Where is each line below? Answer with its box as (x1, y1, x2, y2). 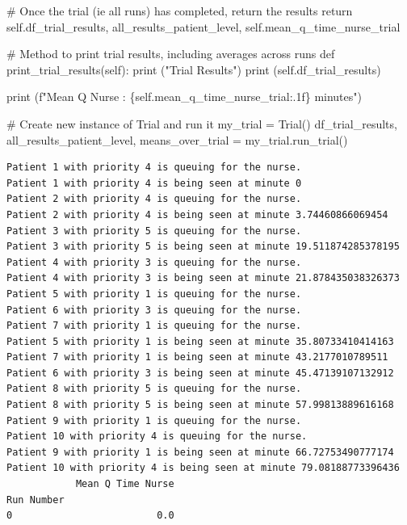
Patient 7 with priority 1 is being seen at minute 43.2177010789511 (6, 351, 388, 363)
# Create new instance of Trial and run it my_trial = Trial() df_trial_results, (6, 115, 397, 132)
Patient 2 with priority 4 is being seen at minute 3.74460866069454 (6, 208, 388, 220)
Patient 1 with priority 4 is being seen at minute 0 (6, 177, 302, 189)
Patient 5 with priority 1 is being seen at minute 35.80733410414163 (6, 335, 394, 347)
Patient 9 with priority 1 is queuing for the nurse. (6, 414, 302, 426)
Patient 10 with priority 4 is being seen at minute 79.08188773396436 (6, 462, 400, 474)
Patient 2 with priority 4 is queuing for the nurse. (6, 193, 302, 205)
